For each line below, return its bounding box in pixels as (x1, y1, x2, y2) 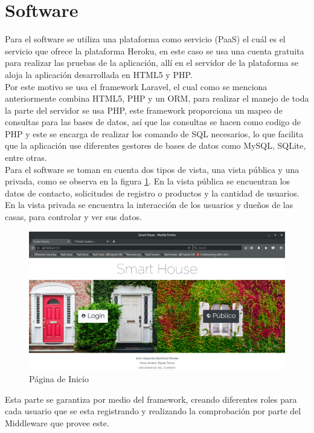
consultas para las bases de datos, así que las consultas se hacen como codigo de (5, 116, 301, 128)
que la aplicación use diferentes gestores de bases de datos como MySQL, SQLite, (5, 139, 306, 152)
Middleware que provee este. (5, 416, 109, 429)
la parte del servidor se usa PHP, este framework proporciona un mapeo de (5, 103, 283, 116)
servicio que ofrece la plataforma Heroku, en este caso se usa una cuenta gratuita (5, 44, 304, 57)
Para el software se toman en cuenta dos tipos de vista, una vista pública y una (5, 163, 300, 175)
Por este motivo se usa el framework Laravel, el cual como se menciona (5, 80, 268, 93)
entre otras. (5, 151, 47, 164)
